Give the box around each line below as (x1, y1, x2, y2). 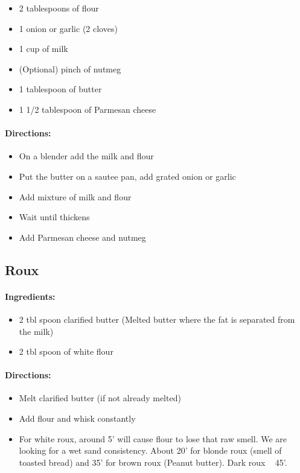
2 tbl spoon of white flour (19, 345, 113, 358)
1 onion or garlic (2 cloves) (19, 22, 118, 34)
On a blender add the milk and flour (19, 150, 154, 162)
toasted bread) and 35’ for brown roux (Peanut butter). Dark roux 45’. (19, 456, 287, 468)
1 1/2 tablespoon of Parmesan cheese (19, 103, 156, 115)
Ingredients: (5, 290, 56, 302)
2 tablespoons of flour (19, 2, 99, 14)
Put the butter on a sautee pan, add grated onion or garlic (19, 170, 236, 182)
